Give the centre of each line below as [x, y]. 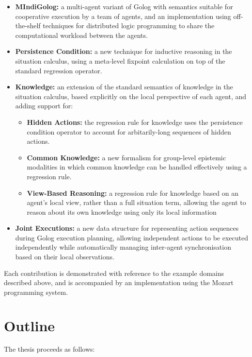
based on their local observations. [65, 257]
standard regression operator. [59, 70]
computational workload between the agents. [81, 35]
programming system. [36, 292]
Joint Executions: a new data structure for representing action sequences [127, 228]
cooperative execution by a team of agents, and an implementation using [123, 16]
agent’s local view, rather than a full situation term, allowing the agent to [136, 202]
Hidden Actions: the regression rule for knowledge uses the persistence [135, 122]
